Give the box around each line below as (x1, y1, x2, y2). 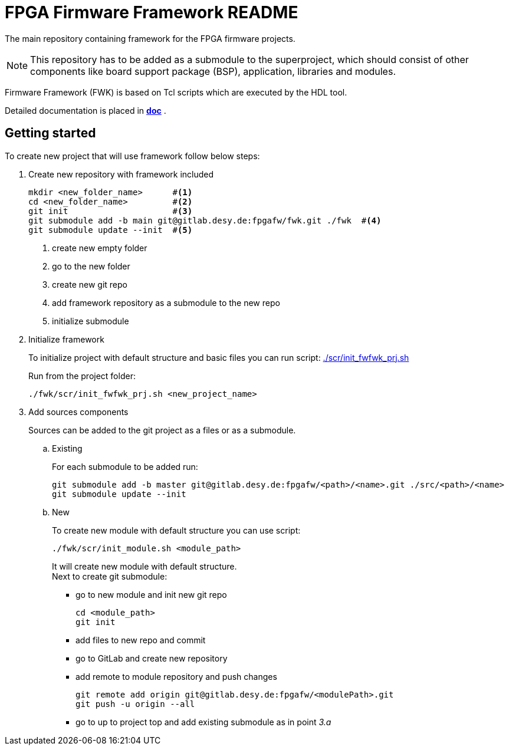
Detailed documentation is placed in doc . (5, 105, 166, 116)
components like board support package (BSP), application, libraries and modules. (30, 65, 396, 77)
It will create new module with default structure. (52, 561, 237, 571)
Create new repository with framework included (28, 169, 214, 179)
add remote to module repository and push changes (75, 671, 277, 682)
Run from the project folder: (28, 370, 136, 381)
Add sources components (28, 406, 129, 417)
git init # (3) (28, 206, 193, 216)
